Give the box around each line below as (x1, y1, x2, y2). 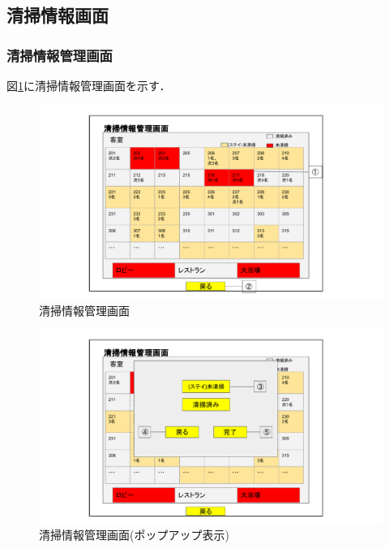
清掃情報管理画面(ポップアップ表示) (39, 526, 229, 543)
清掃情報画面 (6, 2, 109, 28)
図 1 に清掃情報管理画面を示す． (6, 77, 171, 93)
